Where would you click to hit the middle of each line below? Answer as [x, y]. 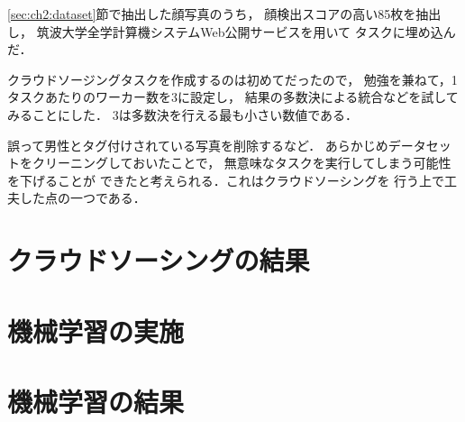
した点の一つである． [82, 198]
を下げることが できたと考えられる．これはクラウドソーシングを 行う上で [226, 180]
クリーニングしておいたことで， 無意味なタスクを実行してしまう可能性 [242, 163]
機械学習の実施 [96, 330]
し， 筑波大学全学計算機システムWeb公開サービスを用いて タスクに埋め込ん [232, 31]
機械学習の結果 [96, 401]
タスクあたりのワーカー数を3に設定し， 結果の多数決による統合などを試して [233, 97]
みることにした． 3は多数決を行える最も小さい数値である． [183, 114]
